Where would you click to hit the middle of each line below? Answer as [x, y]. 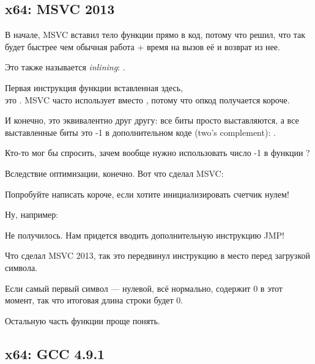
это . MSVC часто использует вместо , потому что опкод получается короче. [147, 99]
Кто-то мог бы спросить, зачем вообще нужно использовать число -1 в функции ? [157, 153]
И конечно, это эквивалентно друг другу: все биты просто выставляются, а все [152, 120]
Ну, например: [32, 214]
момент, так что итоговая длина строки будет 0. [94, 300]
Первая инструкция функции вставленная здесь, [94, 87]
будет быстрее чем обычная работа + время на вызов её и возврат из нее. [143, 46]
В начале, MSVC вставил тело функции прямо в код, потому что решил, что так [155, 35]
